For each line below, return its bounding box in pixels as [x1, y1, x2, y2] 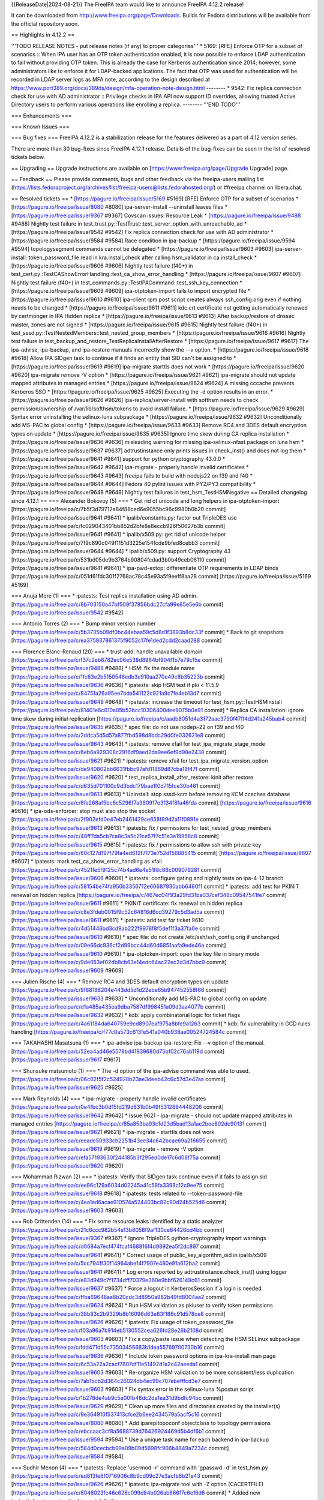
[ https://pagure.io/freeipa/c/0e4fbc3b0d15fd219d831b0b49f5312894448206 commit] [11, 1103, 224, 1111]
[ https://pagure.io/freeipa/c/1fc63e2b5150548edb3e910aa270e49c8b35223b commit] [11, 673, 225, 680]
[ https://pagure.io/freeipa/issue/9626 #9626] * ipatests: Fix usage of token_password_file [11, 1318, 234, 1325]
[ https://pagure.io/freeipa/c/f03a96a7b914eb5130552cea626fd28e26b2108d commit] [11, 1327, 224, 1334]
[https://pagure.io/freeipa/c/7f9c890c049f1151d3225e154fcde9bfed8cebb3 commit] [11, 539, 220, 546]
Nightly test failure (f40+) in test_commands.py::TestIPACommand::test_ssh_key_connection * [11, 279, 242, 286]
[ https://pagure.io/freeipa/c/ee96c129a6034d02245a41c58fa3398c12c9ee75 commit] [11, 1181, 224, 1189]
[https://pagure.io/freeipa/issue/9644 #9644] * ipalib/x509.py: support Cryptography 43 [11, 548, 231, 555]
